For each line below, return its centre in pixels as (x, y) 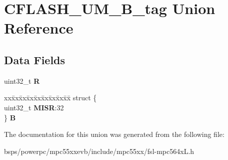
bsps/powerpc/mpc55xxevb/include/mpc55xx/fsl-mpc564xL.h (99, 151)
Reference (39, 28)
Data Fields (35, 59)
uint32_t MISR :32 (34, 107)
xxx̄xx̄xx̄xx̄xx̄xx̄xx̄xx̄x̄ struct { (50, 98)
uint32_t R (22, 81)
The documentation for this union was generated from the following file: (114, 134)
